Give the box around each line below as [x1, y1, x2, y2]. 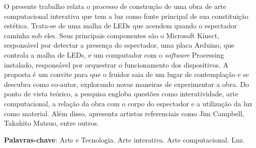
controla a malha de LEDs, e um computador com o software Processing [4, 49, 224, 60]
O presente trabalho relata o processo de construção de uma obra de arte [4, 1, 226, 11]
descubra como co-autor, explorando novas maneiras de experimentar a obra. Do [4, 78, 249, 89]
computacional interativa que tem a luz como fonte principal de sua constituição [4, 10, 249, 21]
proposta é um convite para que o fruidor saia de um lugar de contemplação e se [4, 69, 249, 79]
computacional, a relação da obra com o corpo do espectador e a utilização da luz [4, 98, 253, 108]
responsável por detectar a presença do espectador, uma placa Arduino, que [4, 40, 235, 50]
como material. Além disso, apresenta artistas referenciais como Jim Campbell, [4, 108, 245, 118]
